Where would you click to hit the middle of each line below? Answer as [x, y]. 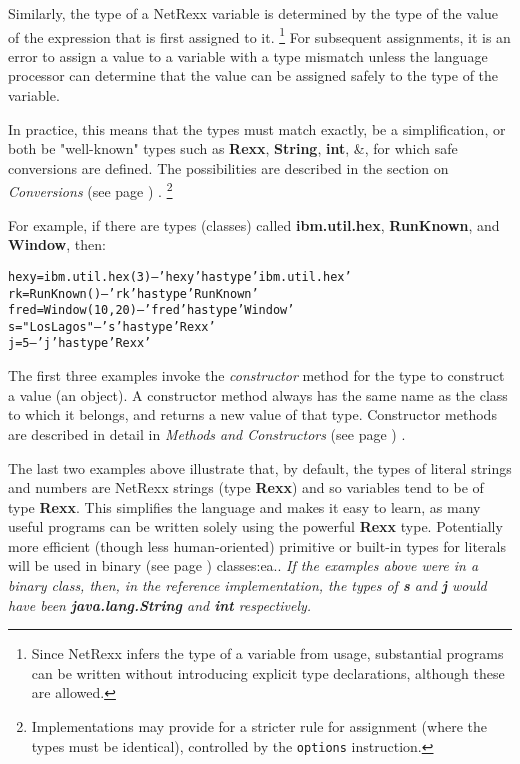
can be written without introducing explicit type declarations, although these [268, 672]
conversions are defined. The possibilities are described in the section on [228, 167]
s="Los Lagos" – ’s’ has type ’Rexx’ [112, 326]
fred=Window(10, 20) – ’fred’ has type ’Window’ [151, 310]
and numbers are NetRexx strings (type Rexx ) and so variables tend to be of [246, 487]
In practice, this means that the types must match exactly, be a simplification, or [257, 128]
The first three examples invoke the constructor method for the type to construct [256, 375]
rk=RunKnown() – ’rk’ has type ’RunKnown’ [133, 293]
